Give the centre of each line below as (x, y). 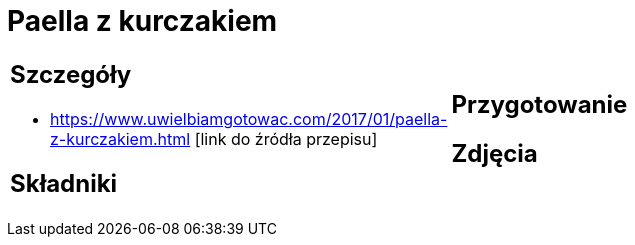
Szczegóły (71, 74)
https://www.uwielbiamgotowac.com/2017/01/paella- (249, 118)
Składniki (64, 183)
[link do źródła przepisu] (286, 138)
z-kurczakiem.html (120, 138)
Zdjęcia (494, 153)
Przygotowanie (539, 104)
